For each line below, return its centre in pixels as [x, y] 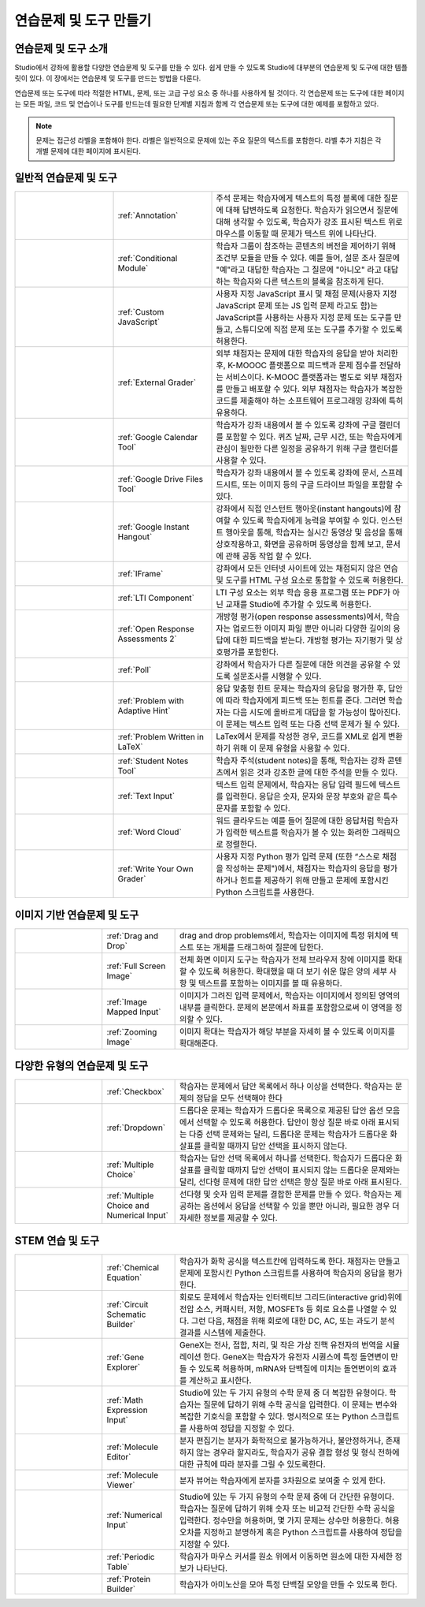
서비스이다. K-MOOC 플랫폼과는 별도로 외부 [302, 377]
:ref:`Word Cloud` [150, 832]
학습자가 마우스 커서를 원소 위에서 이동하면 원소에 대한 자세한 [286, 1556]
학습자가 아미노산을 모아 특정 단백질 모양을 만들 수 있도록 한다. [288, 1584]
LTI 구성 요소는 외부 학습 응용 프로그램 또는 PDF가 [303, 593]
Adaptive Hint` [144, 711]
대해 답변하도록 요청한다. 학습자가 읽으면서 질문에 [312, 211]
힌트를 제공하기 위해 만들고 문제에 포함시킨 [314, 881]
